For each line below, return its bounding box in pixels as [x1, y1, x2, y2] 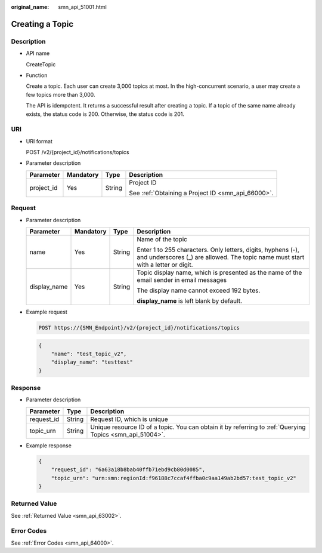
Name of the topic [137, 235, 188, 243]
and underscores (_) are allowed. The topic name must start [137, 253, 305, 261]
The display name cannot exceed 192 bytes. [137, 286, 261, 294]
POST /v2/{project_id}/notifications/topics [26, 149, 129, 156]
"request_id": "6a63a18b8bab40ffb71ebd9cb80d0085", [51, 466, 206, 473]
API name [26, 50, 50, 57]
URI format [26, 137, 53, 145]
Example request [26, 308, 68, 315]
